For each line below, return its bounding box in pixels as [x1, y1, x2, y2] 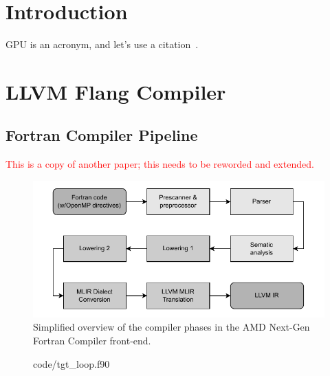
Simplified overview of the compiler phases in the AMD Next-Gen [33, 320, 310, 334]
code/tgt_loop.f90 [33, 356, 110, 371]
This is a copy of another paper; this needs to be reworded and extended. [5, 157, 314, 171]
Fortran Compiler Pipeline [5, 124, 198, 146]
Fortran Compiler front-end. [33, 333, 151, 347]
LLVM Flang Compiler [5, 77, 226, 105]
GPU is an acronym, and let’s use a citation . [5, 37, 199, 52]
